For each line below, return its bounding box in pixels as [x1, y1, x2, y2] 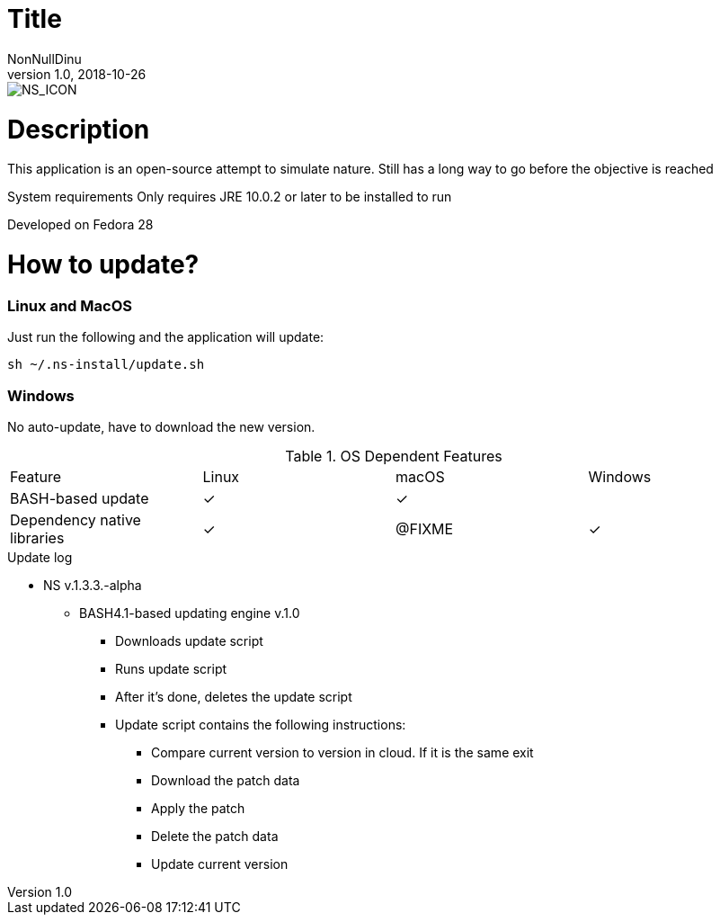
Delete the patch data [151, 828, 279, 844]
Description [7, 113, 150, 145]
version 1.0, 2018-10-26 [7, 66, 147, 82]
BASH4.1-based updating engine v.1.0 [79, 604, 300, 621]
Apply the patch [151, 800, 245, 816]
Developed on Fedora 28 [7, 217, 154, 233]
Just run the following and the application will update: [7, 329, 324, 345]
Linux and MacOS [7, 296, 132, 315]
